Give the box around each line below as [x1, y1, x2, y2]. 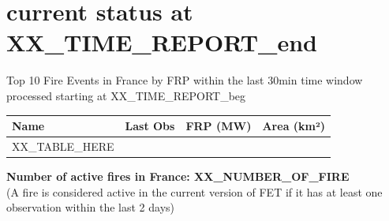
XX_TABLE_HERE [12, 137, 114, 154]
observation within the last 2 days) [6, 199, 174, 215]
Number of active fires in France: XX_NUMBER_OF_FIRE [6, 167, 350, 184]
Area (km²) [262, 118, 326, 133]
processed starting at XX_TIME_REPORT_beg [6, 87, 246, 103]
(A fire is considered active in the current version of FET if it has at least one [6, 183, 383, 200]
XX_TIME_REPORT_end [6, 26, 317, 58]
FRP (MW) [185, 118, 252, 133]
